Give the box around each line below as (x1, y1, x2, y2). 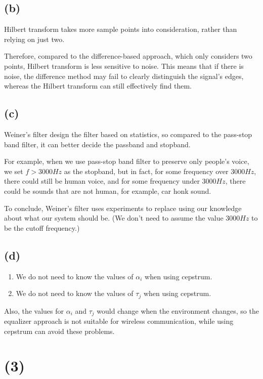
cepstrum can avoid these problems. (4, 325, 115, 336)
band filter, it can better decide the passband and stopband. (4, 139, 191, 149)
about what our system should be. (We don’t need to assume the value (4, 213, 224, 223)
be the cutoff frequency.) (4, 222, 80, 233)
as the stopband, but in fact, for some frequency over (64, 165, 229, 176)
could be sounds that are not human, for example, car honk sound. (4, 185, 211, 196)
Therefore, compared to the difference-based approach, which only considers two (4, 51, 252, 61)
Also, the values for (4, 305, 64, 316)
